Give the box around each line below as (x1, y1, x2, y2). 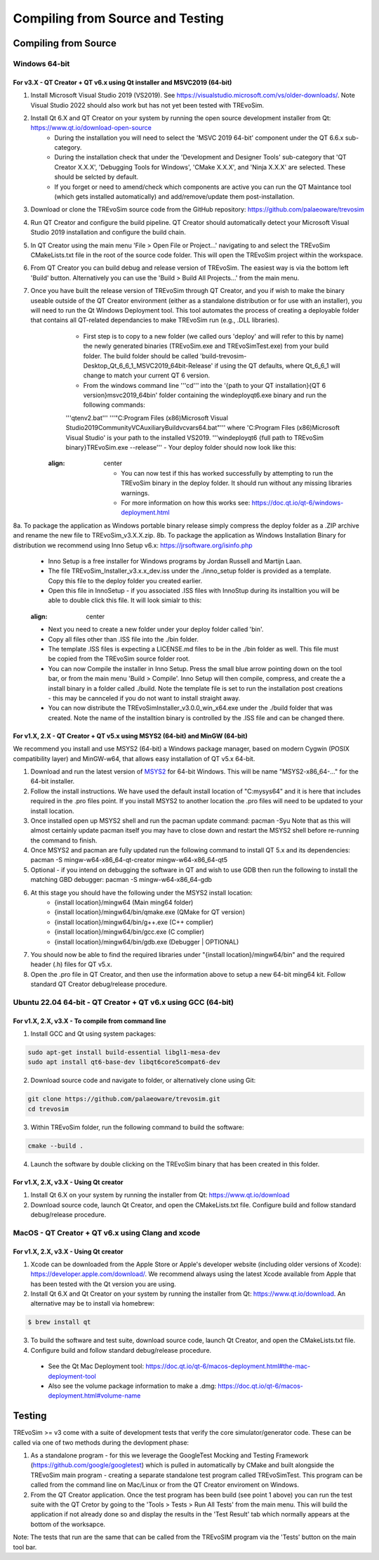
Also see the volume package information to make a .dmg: (48, 1382, 217, 1391)
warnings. (121, 488, 150, 497)
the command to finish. (30, 836, 98, 845)
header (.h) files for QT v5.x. (30, 960, 112, 969)
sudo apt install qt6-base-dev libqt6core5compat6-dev (27, 1058, 220, 1066)
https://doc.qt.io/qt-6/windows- (251, 498, 344, 507)
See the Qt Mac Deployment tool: (48, 1362, 144, 1370)
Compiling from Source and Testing (13, 11, 225, 26)
